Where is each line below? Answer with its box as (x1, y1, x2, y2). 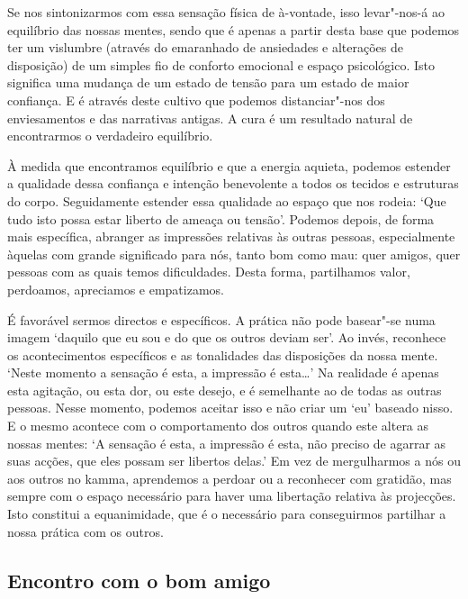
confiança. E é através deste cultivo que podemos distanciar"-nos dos (7, 90, 385, 109)
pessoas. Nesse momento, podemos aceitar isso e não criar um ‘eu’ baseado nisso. (7, 398, 454, 417)
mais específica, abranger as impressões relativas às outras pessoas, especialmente (7, 227, 455, 246)
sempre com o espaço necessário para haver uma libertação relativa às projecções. (7, 486, 456, 505)
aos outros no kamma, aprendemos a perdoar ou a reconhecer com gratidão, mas (7, 468, 452, 487)
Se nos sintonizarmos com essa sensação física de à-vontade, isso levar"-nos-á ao (7, 3, 445, 21)
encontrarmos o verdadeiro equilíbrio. (7, 126, 213, 145)
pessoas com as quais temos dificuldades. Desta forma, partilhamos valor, (7, 262, 410, 281)
